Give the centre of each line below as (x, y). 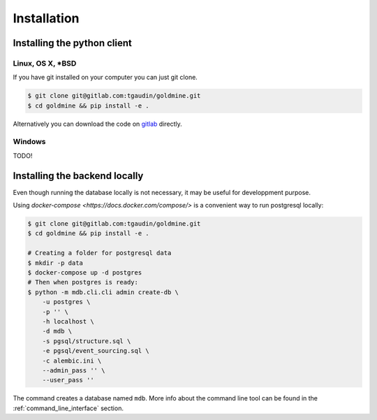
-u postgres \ (66, 302)
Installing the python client (73, 43)
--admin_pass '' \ (74, 370)
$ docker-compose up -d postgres (85, 273)
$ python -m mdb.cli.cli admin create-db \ (103, 292)
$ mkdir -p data (56, 263)
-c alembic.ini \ (72, 361)
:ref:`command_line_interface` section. (68, 408)
